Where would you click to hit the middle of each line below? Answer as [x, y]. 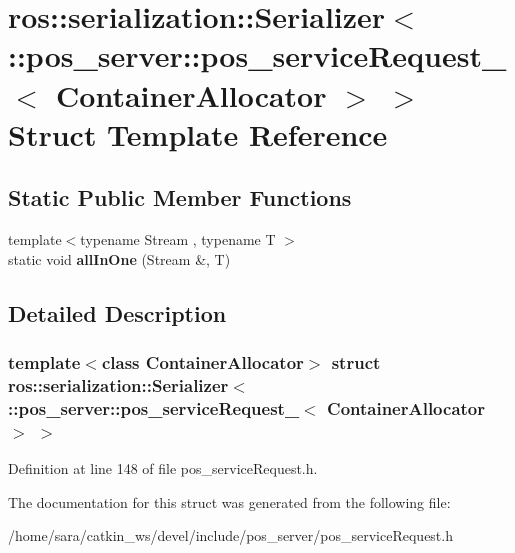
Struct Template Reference [198, 133]
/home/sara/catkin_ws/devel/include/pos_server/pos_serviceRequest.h [230, 535]
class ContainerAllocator [202, 362]
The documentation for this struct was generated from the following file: [229, 501]
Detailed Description [117, 312]
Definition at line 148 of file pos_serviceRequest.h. [163, 468]
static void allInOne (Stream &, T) [119, 258]
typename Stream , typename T [178, 239]
